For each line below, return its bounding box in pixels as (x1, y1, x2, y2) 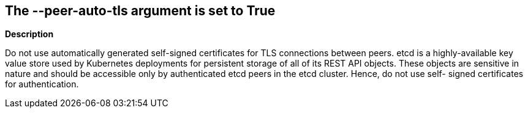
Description (5, 29, 54, 40)
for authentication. (5, 79, 79, 90)
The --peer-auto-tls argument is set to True (5, 3, 276, 18)
